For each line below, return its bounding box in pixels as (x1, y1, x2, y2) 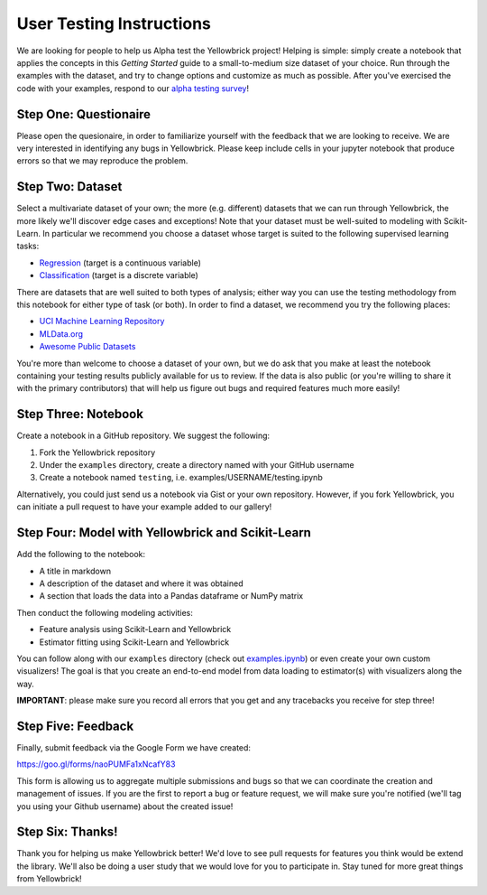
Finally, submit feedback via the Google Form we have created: (16, 741, 252, 753)
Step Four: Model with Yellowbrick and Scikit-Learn (16, 525, 311, 541)
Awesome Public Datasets (39, 341, 136, 352)
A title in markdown (39, 565, 112, 576)
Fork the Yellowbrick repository (39, 447, 156, 458)
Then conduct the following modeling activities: (16, 607, 194, 618)
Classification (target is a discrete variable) (39, 270, 198, 281)
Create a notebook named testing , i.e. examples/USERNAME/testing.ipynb (39, 472, 324, 483)
